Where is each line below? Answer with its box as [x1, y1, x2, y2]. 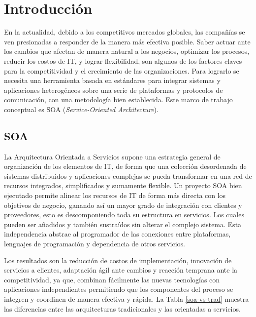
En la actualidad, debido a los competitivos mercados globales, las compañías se [4, 27, 245, 37]
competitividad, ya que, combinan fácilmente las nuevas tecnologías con [4, 274, 220, 284]
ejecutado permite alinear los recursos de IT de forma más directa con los [4, 190, 226, 200]
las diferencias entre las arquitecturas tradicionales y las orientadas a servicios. [4, 303, 241, 314]
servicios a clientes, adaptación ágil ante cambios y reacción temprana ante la [4, 265, 238, 275]
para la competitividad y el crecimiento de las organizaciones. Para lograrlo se [4, 65, 239, 76]
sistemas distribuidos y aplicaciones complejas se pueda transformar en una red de [4, 170, 252, 181]
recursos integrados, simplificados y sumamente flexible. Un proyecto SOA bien [4, 180, 242, 191]
